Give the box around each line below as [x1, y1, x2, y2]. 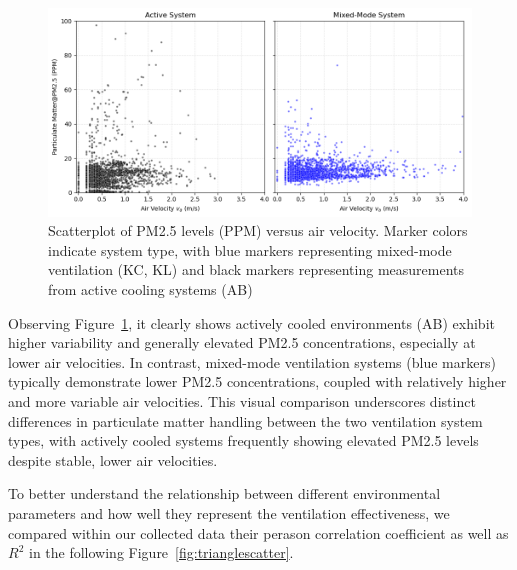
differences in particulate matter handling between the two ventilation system [8, 410, 483, 431]
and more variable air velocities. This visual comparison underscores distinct [8, 390, 476, 411]
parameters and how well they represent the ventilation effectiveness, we [8, 502, 450, 523]
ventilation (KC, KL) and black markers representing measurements [48, 259, 465, 280]
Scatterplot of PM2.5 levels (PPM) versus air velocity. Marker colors [48, 220, 468, 241]
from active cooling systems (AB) [48, 278, 253, 299]
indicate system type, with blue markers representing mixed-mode [48, 239, 452, 260]
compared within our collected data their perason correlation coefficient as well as [8, 522, 509, 543]
